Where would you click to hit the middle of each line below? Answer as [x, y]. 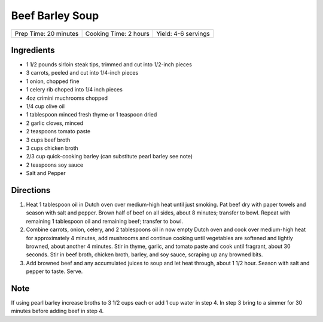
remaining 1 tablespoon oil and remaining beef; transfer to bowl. [105, 221]
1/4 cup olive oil [45, 106]
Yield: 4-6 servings [183, 33]
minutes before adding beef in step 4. [57, 311]
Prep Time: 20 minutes [47, 33]
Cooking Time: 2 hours [117, 33]
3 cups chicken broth [52, 148]
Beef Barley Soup [55, 16]
